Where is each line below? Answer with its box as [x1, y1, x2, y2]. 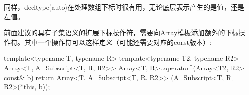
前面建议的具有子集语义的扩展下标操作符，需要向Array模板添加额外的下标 [4, 27, 239, 38]
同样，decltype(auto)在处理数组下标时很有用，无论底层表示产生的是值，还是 [4, 2, 245, 12]
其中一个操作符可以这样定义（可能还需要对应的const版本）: [24, 37, 212, 47]
